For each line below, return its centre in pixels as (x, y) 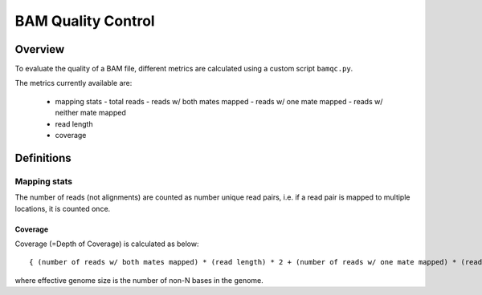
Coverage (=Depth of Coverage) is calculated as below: (107, 244)
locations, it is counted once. (63, 208)
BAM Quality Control (85, 21)
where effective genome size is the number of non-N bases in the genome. (139, 280)
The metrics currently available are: (74, 83)
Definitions (43, 158)
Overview (40, 49)
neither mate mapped (90, 113)
